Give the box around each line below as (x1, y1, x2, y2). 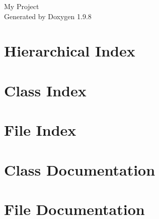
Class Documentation (4, 159, 155, 180)
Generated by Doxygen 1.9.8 (4, 11, 92, 21)
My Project (4, 1, 39, 11)
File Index (4, 120, 76, 140)
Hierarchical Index (4, 40, 135, 61)
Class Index (4, 80, 87, 100)
